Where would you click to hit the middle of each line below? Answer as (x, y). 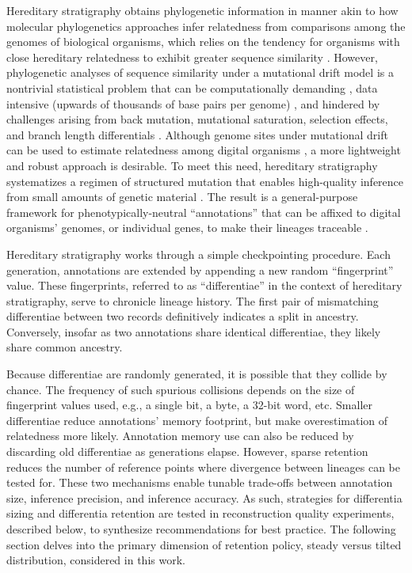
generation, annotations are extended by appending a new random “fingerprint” (200, 269)
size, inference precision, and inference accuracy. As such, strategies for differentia (204, 497)
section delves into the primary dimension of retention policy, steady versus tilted (204, 544)
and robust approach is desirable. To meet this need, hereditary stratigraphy (192, 165)
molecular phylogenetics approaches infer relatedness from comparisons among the (206, 26)
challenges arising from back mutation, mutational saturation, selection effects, (197, 119)
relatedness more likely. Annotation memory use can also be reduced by (180, 436)
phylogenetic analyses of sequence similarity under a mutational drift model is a (200, 72)
